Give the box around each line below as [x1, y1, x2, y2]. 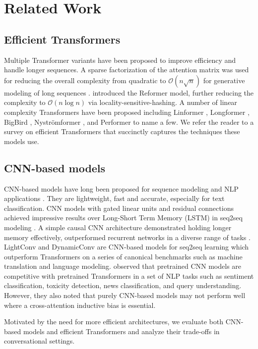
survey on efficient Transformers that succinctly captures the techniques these [4, 126, 240, 137]
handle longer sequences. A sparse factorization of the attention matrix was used [4, 64, 249, 75]
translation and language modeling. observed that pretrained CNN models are [4, 261, 242, 271]
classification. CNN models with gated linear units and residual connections [4, 202, 234, 213]
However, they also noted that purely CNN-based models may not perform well [4, 290, 246, 300]
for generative [203, 75, 245, 85]
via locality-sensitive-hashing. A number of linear [88, 97, 237, 107]
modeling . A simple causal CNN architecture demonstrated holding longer [4, 222, 232, 232]
